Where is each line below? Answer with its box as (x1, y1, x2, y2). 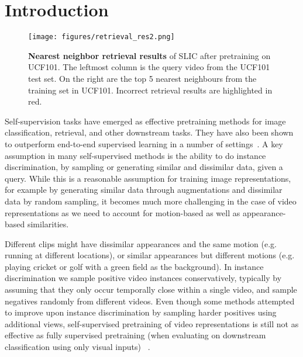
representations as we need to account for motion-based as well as (5, 206, 240, 219)
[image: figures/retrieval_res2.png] (28, 33, 175, 41)
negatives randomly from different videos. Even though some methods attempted (5, 294, 295, 307)
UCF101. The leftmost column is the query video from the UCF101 (28, 61, 270, 73)
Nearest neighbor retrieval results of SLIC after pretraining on (28, 49, 271, 61)
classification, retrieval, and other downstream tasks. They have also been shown (5, 126, 294, 138)
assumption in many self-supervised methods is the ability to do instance (5, 149, 266, 161)
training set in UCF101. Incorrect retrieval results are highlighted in (28, 84, 273, 96)
